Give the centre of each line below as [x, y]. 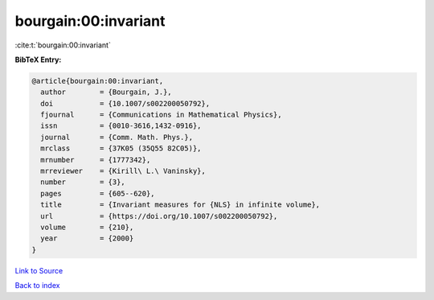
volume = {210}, [87, 227]
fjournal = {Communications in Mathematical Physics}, [161, 115]
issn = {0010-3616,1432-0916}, [121, 126]
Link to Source [39, 270]
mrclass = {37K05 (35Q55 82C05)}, [121, 148]
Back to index [37, 286]
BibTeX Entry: [38, 60]
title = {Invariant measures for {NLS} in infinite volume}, [180, 205]
